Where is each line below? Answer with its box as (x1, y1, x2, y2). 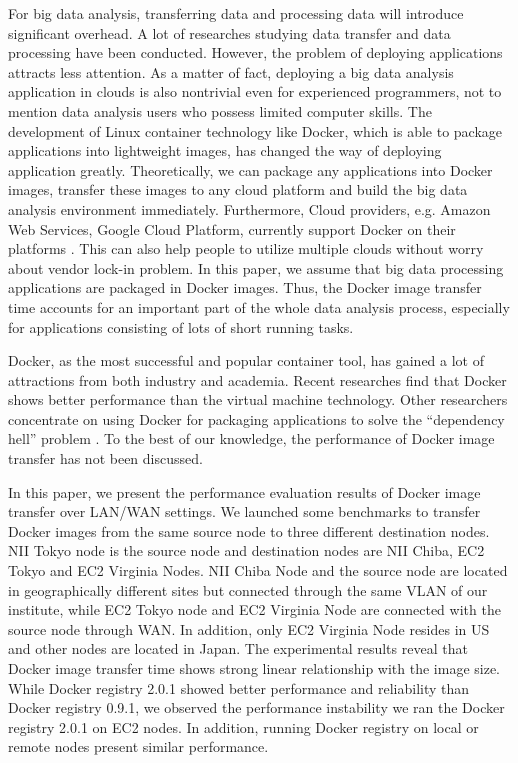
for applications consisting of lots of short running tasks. (8, 316, 354, 337)
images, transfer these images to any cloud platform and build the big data (8, 179, 468, 200)
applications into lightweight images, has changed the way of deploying (8, 140, 442, 161)
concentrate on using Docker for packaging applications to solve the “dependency (8, 408, 505, 429)
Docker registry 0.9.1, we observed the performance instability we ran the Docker (8, 697, 505, 718)
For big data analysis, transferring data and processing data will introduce (8, 3, 464, 23)
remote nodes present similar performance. (8, 736, 269, 757)
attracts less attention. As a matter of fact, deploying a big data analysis (8, 61, 454, 82)
